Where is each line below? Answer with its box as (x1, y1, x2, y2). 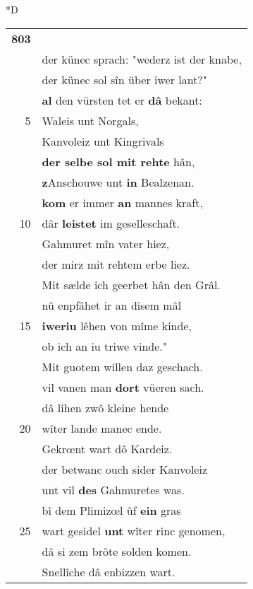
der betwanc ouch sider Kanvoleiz (42, 460, 207, 477)
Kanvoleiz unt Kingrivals (42, 132, 164, 149)
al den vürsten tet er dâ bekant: (42, 91, 202, 108)
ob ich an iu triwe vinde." (42, 337, 167, 354)
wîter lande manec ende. (42, 419, 162, 436)
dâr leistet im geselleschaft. (42, 214, 180, 231)
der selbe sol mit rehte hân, (42, 153, 195, 170)
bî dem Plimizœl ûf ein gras (42, 501, 181, 518)
